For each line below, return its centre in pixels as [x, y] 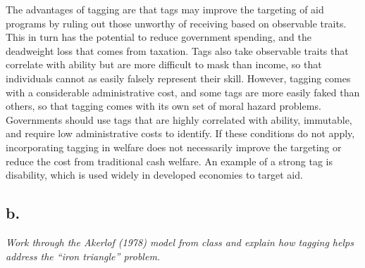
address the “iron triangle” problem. [83, 256]
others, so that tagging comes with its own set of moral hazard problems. [163, 106]
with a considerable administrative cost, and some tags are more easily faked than [183, 92]
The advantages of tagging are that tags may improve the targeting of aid [165, 9]
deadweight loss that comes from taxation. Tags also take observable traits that [177, 50]
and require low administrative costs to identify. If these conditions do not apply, [180, 133]
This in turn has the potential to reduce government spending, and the [159, 37]
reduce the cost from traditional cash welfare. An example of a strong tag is [169, 161]
